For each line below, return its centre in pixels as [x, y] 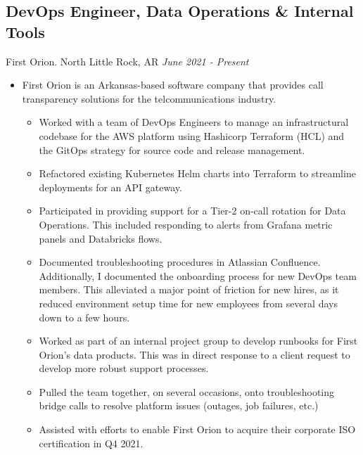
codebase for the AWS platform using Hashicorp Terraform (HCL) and [192, 135]
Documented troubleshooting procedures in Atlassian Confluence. [180, 262]
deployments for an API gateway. [110, 187]
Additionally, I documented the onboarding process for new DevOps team [198, 275]
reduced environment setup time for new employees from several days [188, 303]
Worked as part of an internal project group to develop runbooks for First [198, 341]
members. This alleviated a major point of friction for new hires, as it [189, 289]
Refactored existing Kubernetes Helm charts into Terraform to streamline [197, 173]
